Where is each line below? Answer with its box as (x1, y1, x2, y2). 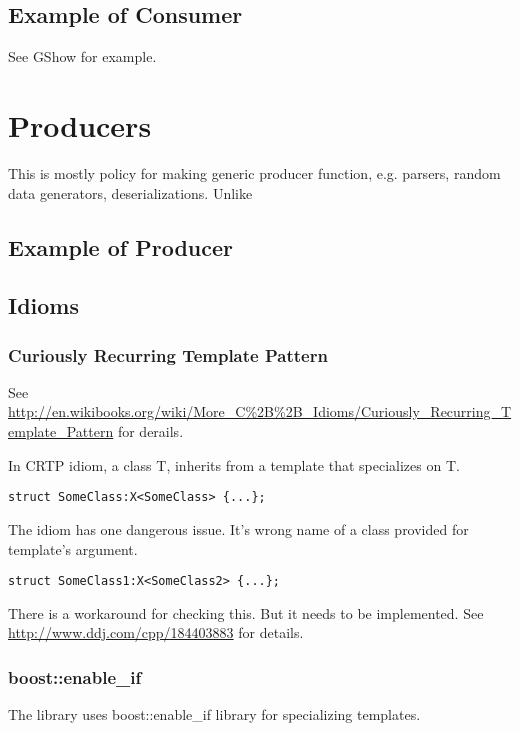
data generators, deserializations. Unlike (8, 182, 253, 203)
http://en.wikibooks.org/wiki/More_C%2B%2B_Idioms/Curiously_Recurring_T (8, 401, 512, 422)
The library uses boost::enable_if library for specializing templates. (8, 704, 421, 725)
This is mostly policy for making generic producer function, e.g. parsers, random (8, 162, 501, 183)
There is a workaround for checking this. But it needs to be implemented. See (8, 602, 484, 623)
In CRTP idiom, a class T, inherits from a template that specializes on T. (8, 454, 460, 475)
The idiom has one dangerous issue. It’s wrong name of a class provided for (8, 518, 469, 539)
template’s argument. (8, 538, 138, 559)
